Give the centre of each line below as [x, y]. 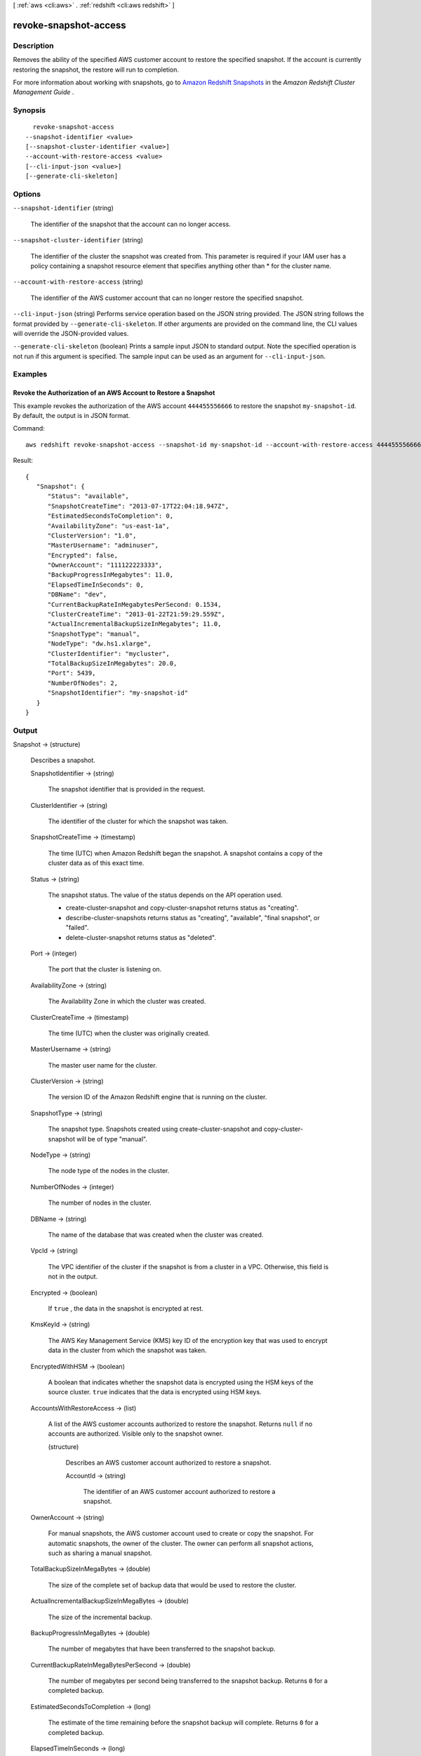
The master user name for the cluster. [102, 1065]
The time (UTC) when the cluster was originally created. [129, 1033]
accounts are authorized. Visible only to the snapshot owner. [136, 1434]
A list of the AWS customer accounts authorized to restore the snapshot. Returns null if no [180, 1424]
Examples [30, 374]
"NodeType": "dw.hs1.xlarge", [99, 644]
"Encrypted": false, [83, 555]
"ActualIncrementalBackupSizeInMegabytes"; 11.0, [134, 624]
